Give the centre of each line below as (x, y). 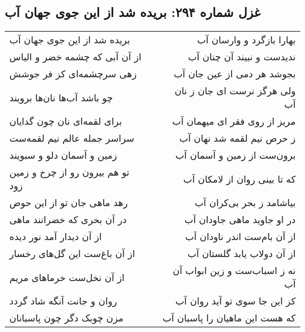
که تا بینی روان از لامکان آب (239, 179)
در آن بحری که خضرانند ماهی (68, 220)
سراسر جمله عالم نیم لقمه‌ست (72, 138)
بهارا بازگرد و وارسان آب (246, 40)
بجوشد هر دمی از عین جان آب (235, 74)
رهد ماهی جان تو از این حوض (69, 203)
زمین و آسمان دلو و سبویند (63, 155)
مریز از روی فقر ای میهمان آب (234, 121)
